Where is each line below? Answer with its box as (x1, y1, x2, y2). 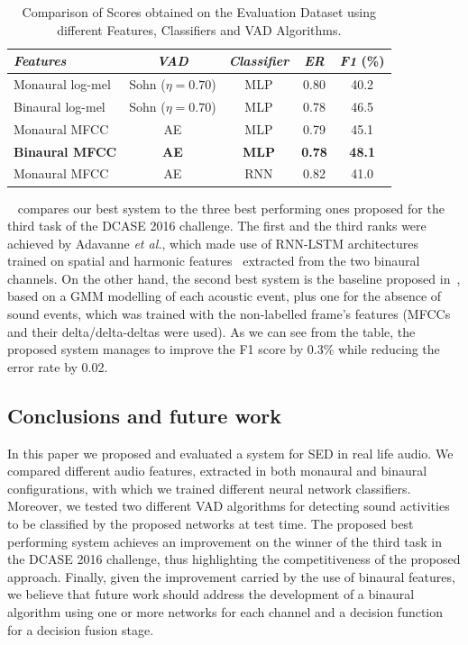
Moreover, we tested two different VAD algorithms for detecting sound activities (7, 496, 450, 515)
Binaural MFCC (14, 141, 117, 160)
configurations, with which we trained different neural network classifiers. (7, 478, 411, 497)
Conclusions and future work (7, 401, 281, 429)
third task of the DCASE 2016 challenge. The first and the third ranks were (7, 216, 427, 235)
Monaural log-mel (14, 75, 111, 94)
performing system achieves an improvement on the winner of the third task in (7, 531, 442, 550)
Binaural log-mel (14, 96, 106, 115)
